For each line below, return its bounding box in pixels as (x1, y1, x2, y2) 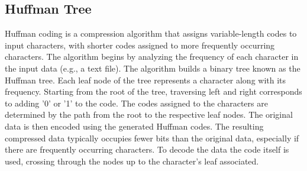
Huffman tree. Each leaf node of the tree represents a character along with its (5, 73, 286, 86)
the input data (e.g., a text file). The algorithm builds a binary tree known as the (5, 62, 300, 74)
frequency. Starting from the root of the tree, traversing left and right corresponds (5, 85, 302, 98)
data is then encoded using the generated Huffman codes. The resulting (5, 120, 264, 132)
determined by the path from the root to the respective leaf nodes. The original (5, 108, 293, 121)
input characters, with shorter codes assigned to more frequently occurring (5, 38, 275, 51)
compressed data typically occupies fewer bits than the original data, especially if (5, 131, 299, 144)
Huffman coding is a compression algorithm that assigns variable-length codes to (5, 27, 297, 40)
